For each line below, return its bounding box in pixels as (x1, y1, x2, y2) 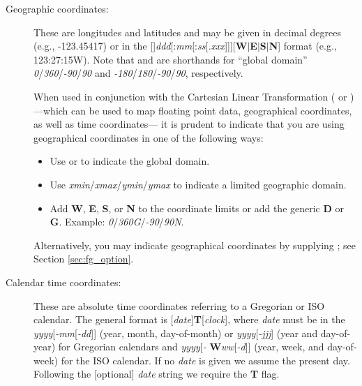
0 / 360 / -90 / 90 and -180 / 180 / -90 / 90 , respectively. (33, 66, 243, 80)
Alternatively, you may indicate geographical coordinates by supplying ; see (33, 237, 356, 252)
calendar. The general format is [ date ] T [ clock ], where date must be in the (33, 312, 345, 327)
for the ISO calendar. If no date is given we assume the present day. (61, 352, 350, 367)
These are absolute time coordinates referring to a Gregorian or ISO (33, 298, 325, 313)
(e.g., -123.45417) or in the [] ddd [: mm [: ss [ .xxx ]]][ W (33, 38, 248, 53)
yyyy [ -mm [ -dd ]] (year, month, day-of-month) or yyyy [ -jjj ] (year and (33, 325, 318, 340)
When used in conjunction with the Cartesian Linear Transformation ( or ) (33, 89, 354, 103)
